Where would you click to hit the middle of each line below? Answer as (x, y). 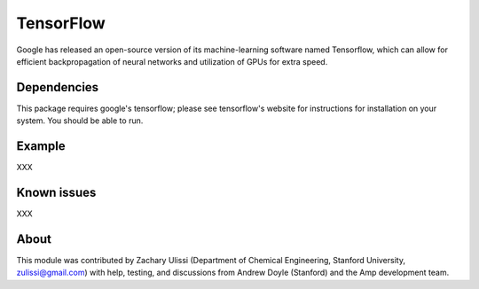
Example (41, 146)
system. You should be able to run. (80, 121)
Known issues (56, 192)
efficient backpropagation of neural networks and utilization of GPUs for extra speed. (172, 61)
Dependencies (58, 87)
